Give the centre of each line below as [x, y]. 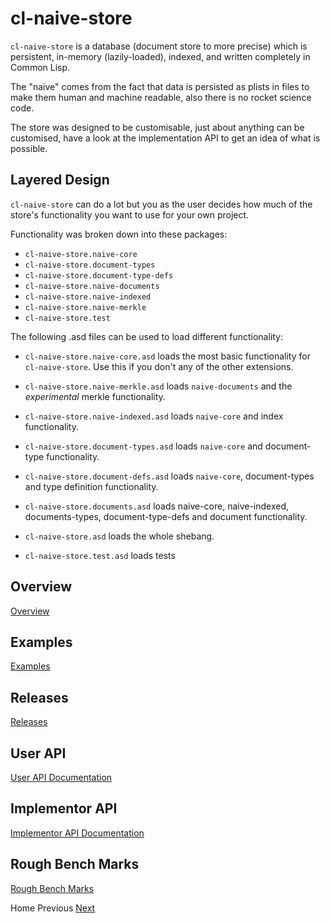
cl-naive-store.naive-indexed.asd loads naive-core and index [154, 416]
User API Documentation [61, 777]
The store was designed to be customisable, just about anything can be [157, 127]
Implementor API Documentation [77, 833]
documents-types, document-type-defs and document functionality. [166, 516]
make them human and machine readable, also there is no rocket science [161, 97]
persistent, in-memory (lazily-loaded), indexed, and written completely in [160, 56]
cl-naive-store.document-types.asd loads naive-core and [143, 446]
